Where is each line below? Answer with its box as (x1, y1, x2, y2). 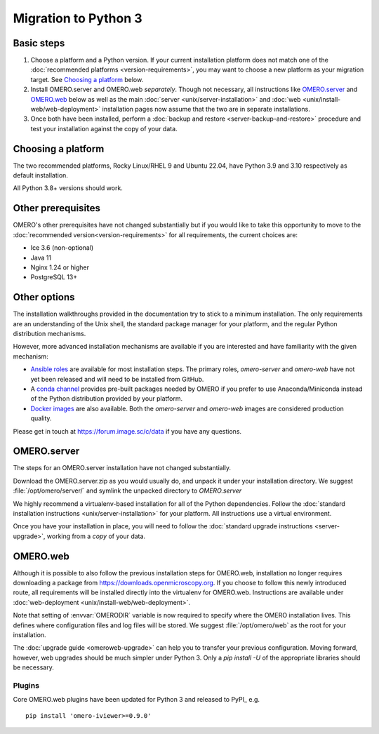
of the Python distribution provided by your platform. (30, 394, 182, 403)
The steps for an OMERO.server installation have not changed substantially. (13, 464, 232, 472)
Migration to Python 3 (13, 11, 143, 26)
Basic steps (13, 37, 65, 49)
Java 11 (30, 253, 52, 262)
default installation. (13, 171, 68, 180)
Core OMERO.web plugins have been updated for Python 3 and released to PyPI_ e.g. (13, 695, 260, 704)
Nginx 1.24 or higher (30, 263, 89, 272)
